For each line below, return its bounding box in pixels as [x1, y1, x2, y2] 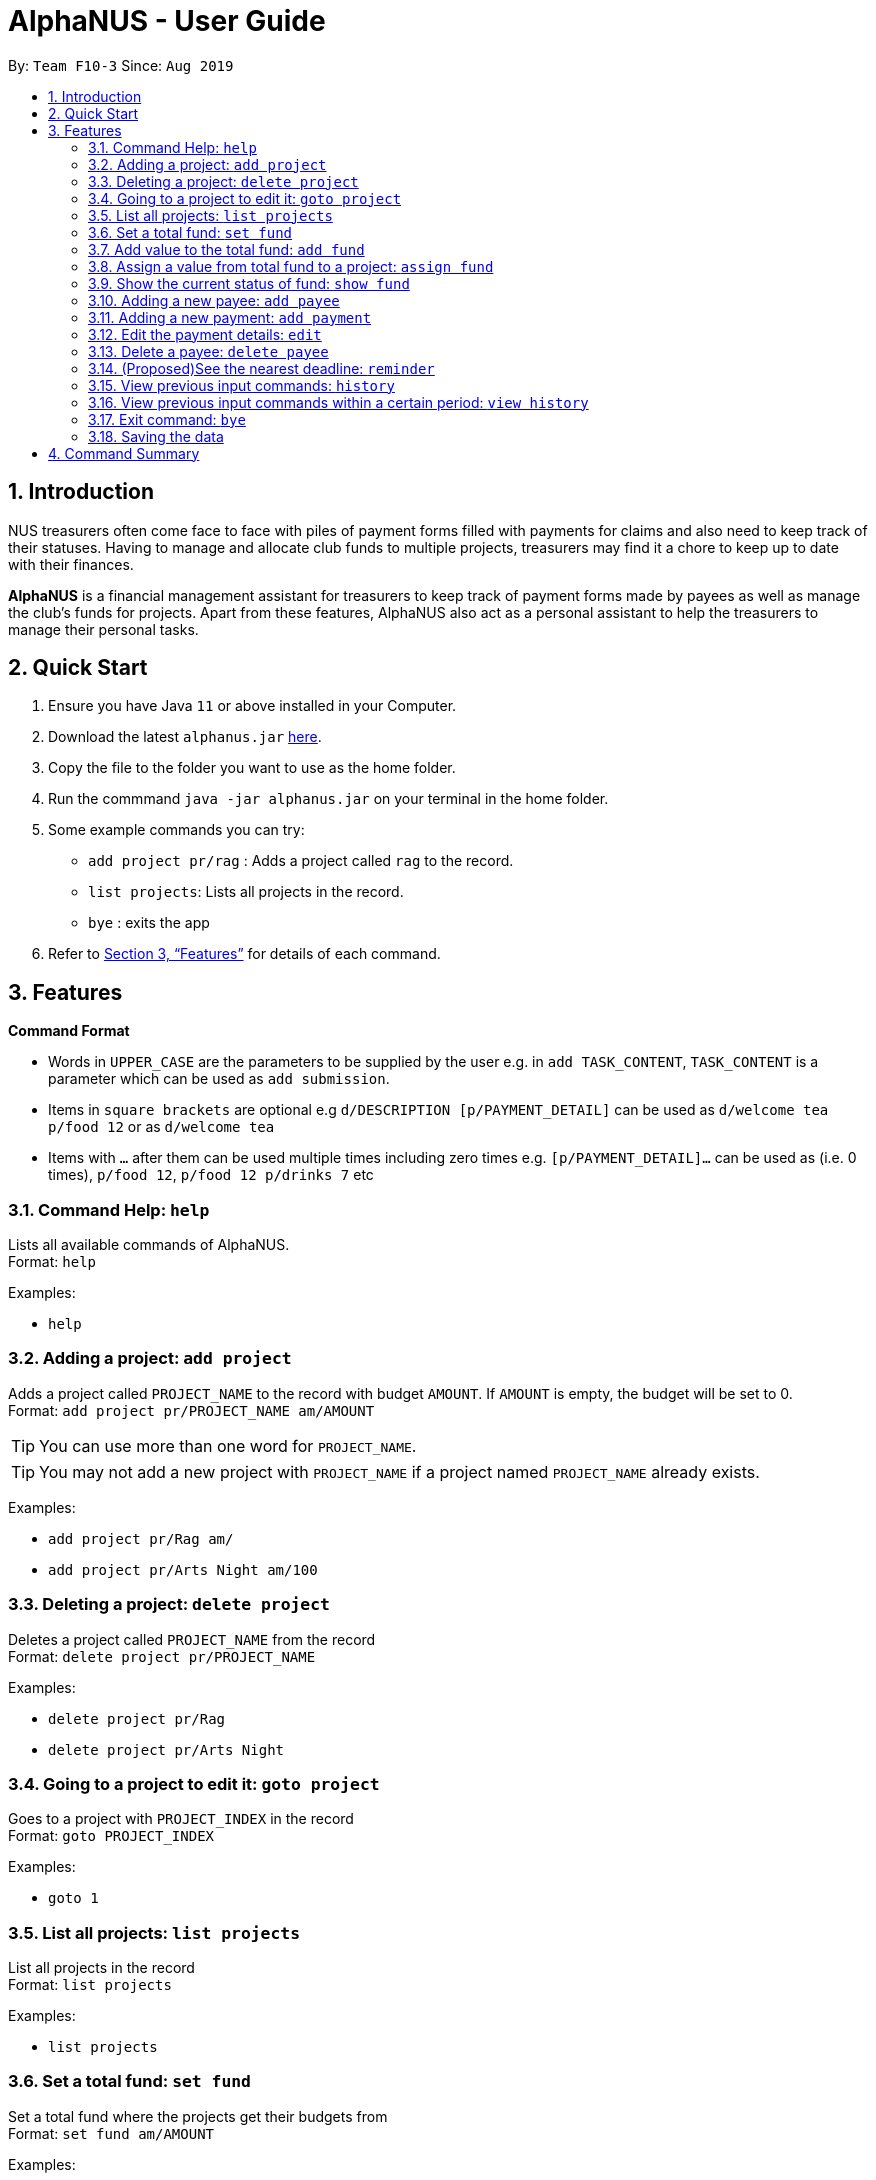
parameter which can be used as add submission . [48, 1070, 390, 1088]
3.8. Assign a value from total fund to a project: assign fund [88, 257, 494, 275]
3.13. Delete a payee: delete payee [88, 342, 329, 360]
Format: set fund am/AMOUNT [8, 2124, 214, 2142]
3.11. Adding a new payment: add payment [88, 308, 372, 326]
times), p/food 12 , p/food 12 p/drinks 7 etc [48, 1166, 374, 1184]
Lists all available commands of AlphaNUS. [8, 1236, 290, 1254]
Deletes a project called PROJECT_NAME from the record [8, 1630, 376, 1648]
